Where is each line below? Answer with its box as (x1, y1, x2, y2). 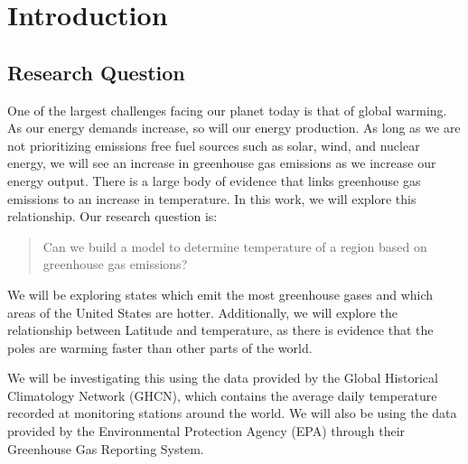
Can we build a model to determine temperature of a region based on (42, 237, 427, 255)
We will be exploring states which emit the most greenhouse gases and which (7, 284, 434, 303)
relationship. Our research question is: (7, 207, 218, 226)
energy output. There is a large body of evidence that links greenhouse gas (7, 171, 421, 190)
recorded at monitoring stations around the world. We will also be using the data (7, 404, 457, 422)
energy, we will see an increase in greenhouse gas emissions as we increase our (7, 153, 436, 172)
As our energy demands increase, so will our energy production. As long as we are (7, 118, 461, 137)
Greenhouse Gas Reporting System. (7, 439, 204, 458)
